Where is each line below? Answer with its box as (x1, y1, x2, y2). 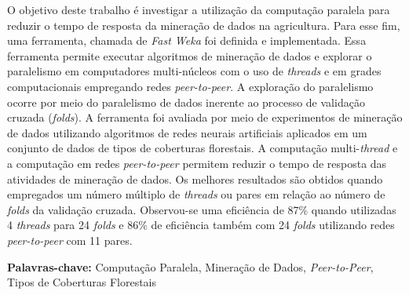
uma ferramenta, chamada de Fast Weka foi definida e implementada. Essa (7, 32, 367, 49)
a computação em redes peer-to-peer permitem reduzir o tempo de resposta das (7, 155, 387, 171)
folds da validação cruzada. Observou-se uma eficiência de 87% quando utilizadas (7, 201, 396, 217)
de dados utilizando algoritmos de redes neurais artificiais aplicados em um (7, 124, 367, 140)
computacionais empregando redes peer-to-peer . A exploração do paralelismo (7, 78, 374, 94)
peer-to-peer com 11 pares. (7, 231, 133, 248)
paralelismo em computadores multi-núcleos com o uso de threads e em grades (7, 63, 382, 79)
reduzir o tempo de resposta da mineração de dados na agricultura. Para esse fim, (7, 16, 400, 33)
